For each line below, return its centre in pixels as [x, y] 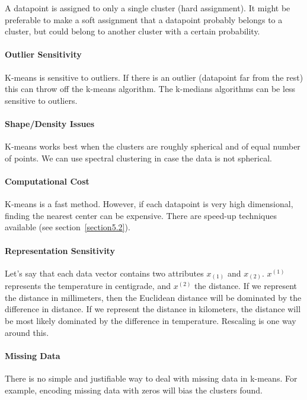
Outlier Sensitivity [43, 54]
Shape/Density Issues [50, 123]
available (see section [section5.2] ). [68, 227]
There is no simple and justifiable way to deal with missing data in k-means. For [151, 378]
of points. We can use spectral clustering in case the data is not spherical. [138, 158]
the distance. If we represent [246, 286]
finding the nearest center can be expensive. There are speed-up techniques [141, 215]
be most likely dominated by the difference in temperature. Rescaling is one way [151, 321]
